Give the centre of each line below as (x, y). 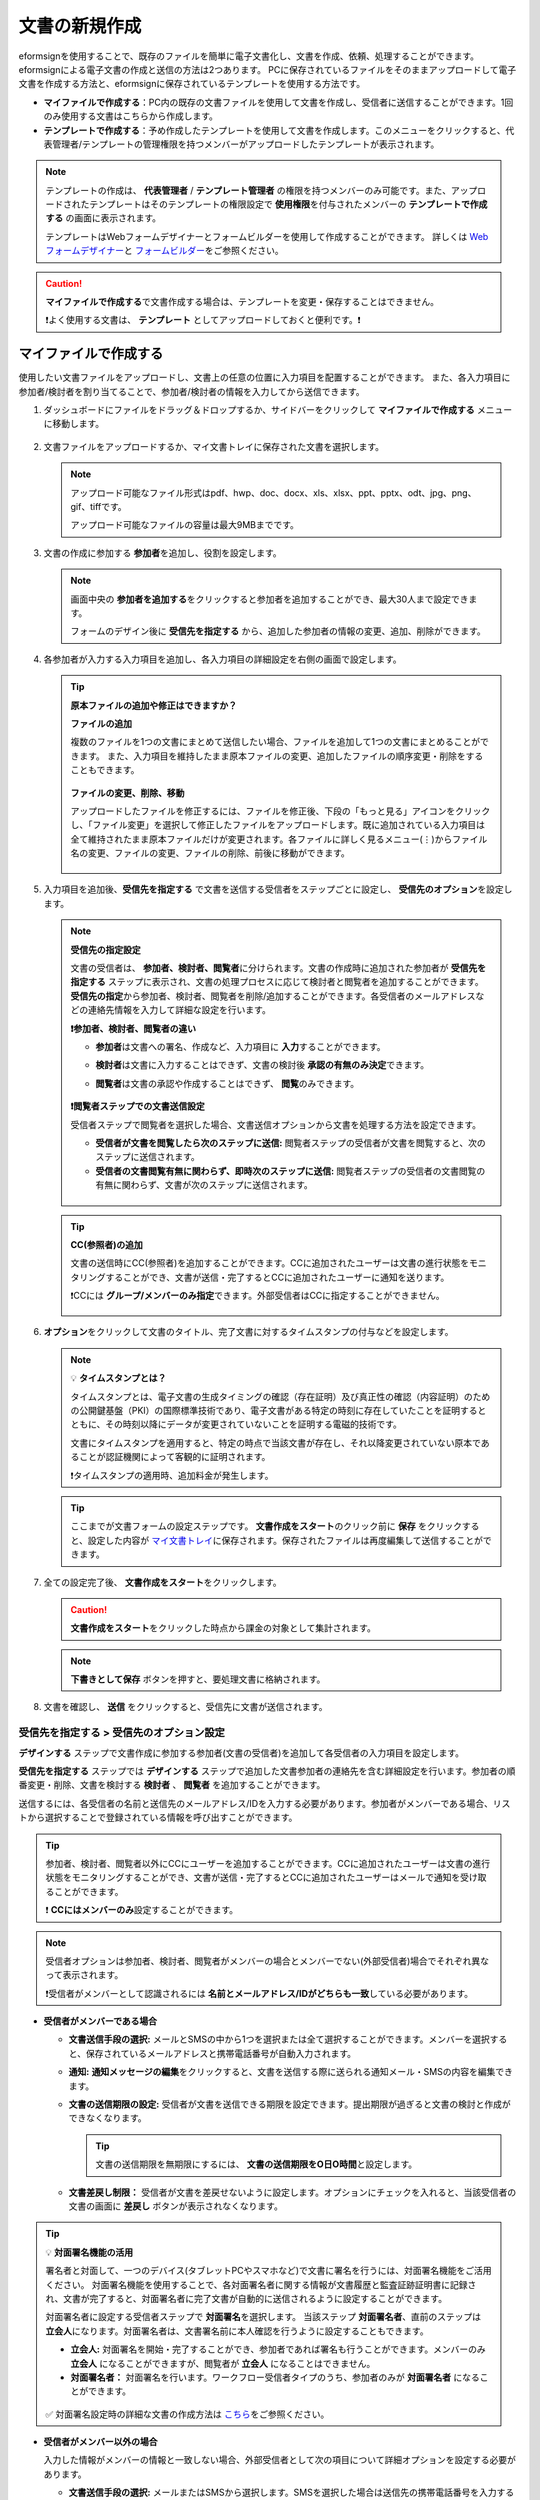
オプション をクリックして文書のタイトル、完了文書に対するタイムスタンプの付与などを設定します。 (248, 1332)
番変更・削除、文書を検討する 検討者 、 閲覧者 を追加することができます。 (172, 1785)
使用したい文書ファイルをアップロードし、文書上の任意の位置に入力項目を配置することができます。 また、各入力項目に (264, 377)
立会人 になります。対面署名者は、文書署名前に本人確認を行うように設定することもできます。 (237, 2331)
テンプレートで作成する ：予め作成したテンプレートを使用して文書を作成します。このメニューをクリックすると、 (274, 130)
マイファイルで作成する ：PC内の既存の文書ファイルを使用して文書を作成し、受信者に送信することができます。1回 (278, 102)
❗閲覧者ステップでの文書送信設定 (137, 1106)
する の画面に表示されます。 (103, 218)
